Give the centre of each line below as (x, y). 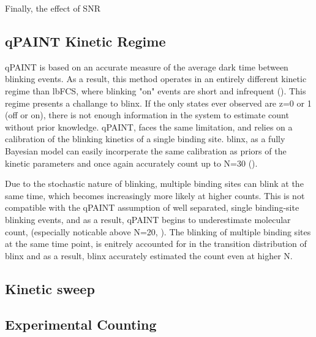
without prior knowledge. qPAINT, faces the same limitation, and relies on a (149, 127)
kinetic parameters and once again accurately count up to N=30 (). (131, 163)
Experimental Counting (81, 324)
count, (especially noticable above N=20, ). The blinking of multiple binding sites (158, 231)
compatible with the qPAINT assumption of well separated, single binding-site (152, 207)
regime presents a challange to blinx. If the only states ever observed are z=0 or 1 (158, 103)
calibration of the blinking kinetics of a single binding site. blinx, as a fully (145, 139)
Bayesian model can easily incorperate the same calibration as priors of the (146, 150)
